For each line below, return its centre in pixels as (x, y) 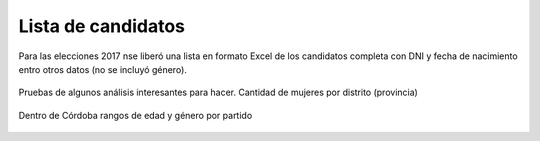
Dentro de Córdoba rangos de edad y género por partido (135, 115)
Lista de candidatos (101, 26)
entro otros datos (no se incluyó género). (102, 69)
